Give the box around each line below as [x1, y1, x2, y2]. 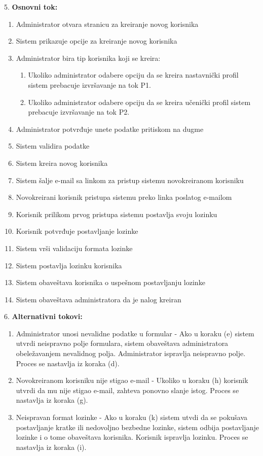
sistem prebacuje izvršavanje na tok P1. [28, 79, 151, 90]
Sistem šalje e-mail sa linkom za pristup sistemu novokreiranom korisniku [16, 174, 244, 185]
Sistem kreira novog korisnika [16, 157, 108, 168]
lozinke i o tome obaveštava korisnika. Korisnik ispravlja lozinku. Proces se [16, 432, 248, 442]
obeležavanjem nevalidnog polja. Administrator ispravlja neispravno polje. [16, 348, 246, 359]
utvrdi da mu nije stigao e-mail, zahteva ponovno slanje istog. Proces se [16, 384, 239, 395]
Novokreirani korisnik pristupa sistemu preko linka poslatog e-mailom [16, 192, 232, 202]
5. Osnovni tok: [4, 2, 58, 12]
